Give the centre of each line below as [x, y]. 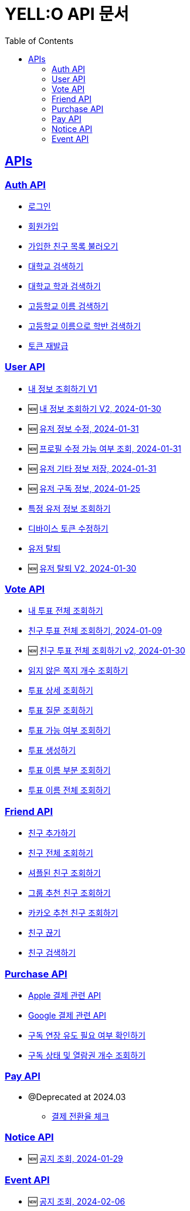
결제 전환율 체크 [81, 1116]
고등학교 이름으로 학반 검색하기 [85, 326]
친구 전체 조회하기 [61, 853]
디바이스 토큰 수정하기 [68, 528]
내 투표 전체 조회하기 [66, 611]
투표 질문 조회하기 [61, 711]
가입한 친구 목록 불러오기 [73, 246]
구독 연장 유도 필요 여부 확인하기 [87, 1035]
